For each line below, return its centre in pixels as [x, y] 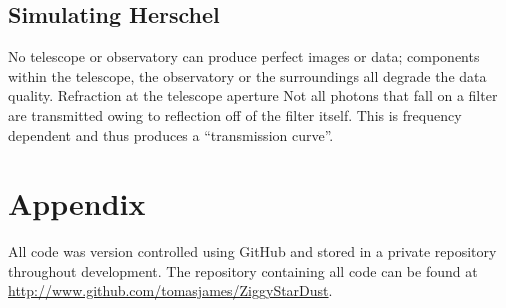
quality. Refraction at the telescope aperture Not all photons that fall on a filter [253, 95]
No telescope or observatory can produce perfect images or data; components [244, 56]
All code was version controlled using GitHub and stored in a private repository [252, 251]
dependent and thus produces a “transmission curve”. [171, 134]
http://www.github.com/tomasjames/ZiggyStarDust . [170, 290]
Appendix [77, 203]
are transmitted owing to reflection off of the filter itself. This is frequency [235, 114]
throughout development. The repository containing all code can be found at [243, 270]
